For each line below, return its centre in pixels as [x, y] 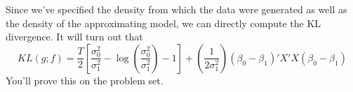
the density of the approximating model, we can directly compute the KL [164, 23]
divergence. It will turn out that [74, 37]
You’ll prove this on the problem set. [85, 80]
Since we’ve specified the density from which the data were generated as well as [176, 9]
